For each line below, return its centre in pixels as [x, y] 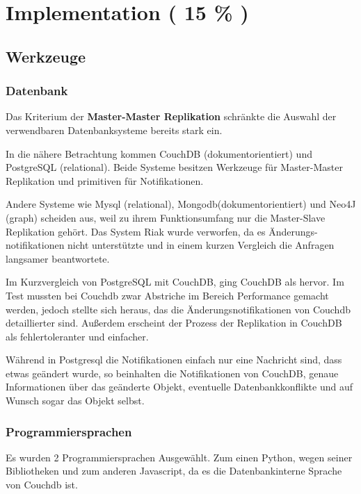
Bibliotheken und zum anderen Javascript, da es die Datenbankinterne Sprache [174, 471]
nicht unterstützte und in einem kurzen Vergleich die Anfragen [201, 245]
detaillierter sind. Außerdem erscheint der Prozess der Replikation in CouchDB [174, 323]
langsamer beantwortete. [58, 258]
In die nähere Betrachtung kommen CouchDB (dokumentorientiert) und [159, 153]
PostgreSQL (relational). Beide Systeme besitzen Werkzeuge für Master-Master [174, 167]
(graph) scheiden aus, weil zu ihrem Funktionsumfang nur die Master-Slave [166, 217]
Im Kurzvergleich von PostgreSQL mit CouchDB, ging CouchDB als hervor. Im [175, 282]
